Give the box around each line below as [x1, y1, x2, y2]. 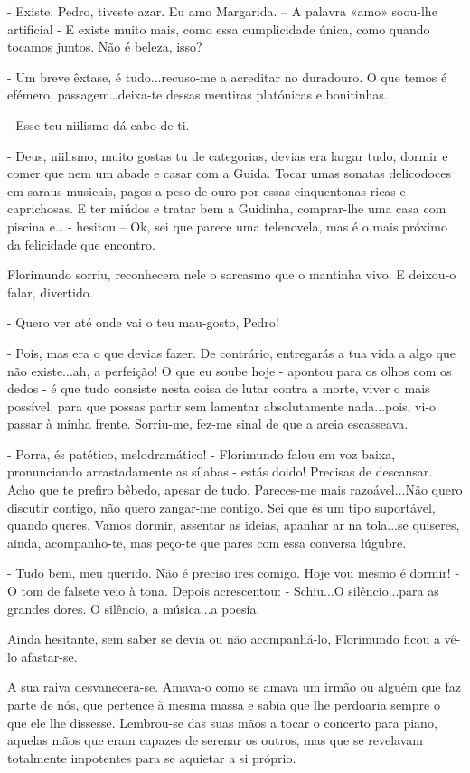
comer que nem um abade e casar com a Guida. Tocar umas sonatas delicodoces [7, 164, 451, 183]
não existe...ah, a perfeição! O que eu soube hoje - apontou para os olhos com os [7, 361, 452, 380]
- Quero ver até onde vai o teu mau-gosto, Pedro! [7, 313, 279, 332]
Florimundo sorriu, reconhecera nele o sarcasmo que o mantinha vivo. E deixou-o [7, 265, 456, 284]
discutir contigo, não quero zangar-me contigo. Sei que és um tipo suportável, [7, 497, 436, 516]
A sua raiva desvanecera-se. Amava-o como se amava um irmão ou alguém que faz [7, 677, 461, 696]
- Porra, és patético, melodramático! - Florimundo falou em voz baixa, [7, 444, 396, 463]
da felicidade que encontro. [7, 234, 155, 253]
